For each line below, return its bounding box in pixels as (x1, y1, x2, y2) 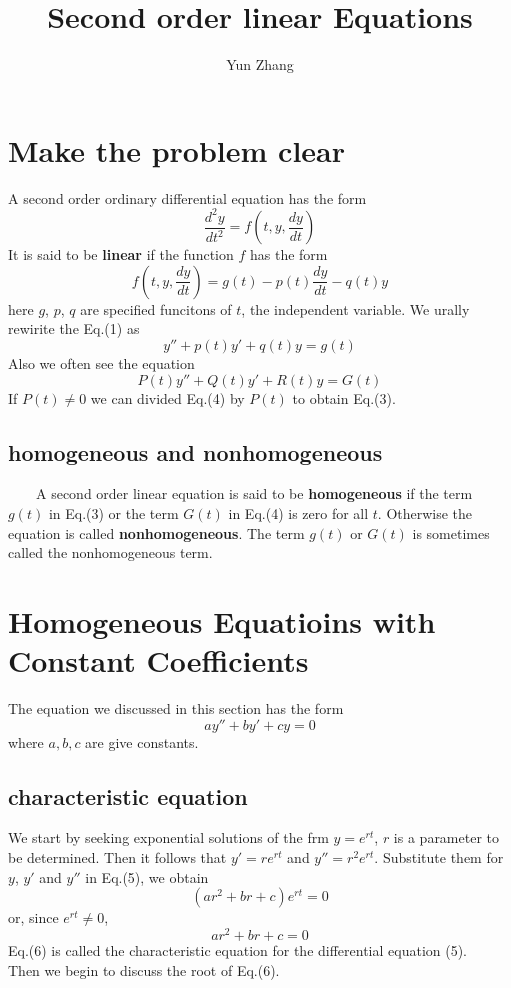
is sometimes (412, 522, 490, 543)
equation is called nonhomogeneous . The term (8, 522, 305, 543)
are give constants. (85, 731, 199, 752)
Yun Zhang (226, 54, 294, 75)
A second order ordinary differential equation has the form (8, 187, 367, 208)
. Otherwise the (377, 502, 473, 523)
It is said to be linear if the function (8, 244, 234, 265)
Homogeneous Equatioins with (8, 600, 436, 641)
